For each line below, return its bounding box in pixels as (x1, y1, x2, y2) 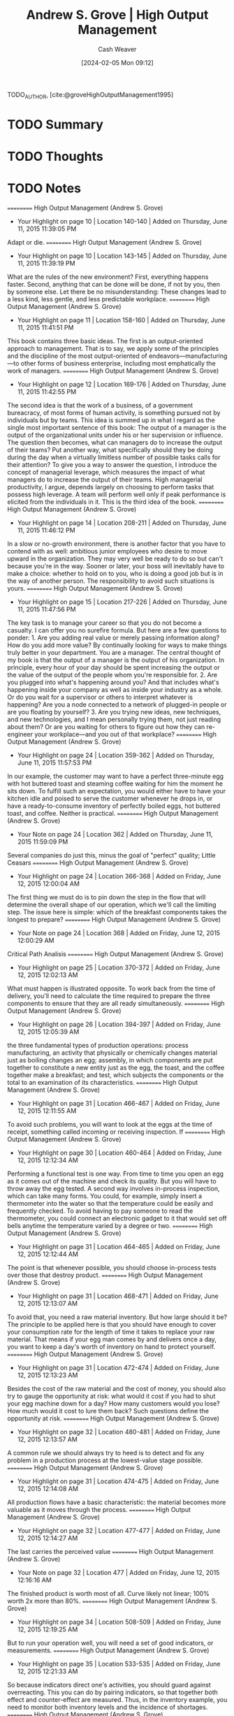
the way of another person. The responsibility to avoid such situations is (7, 577, 215, 585)
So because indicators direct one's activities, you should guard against (7, 1681, 211, 1689)
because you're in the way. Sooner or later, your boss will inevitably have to (7, 562, 225, 570)
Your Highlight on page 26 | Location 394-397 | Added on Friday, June (17, 1021, 221, 1029)
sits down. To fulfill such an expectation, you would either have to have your (7, 787, 226, 795)
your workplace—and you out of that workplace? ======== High (34, 730, 217, 739)
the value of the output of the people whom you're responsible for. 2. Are (7, 671, 218, 679)
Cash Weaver (98, 45, 137, 53)
